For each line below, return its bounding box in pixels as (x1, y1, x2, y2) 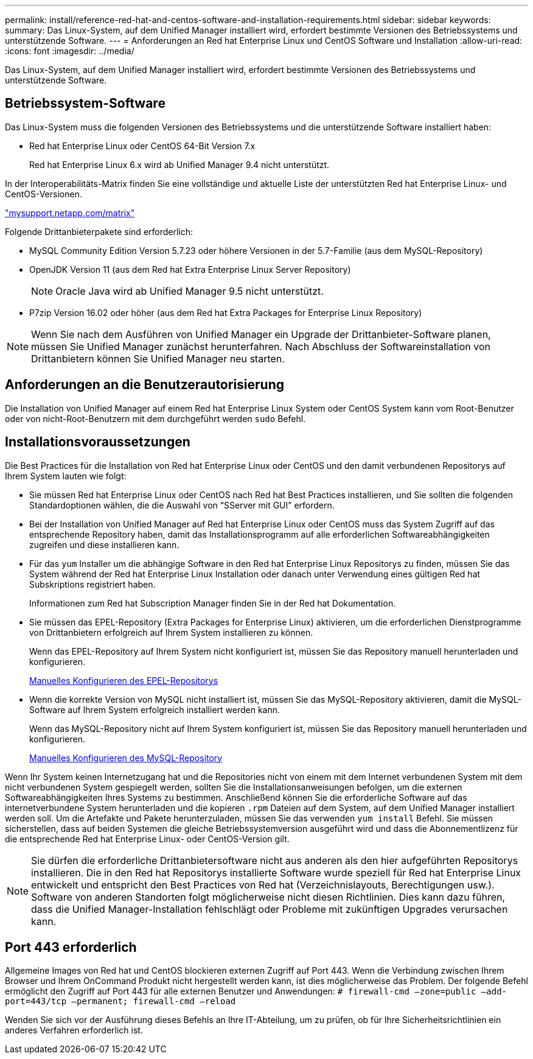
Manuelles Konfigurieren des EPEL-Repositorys (29, 675, 218, 686)
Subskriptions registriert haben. (29, 579, 156, 589)
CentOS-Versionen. (5, 188, 82, 199)
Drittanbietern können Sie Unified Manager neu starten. (31, 352, 285, 365)
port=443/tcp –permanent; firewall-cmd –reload (5, 996, 236, 1007)
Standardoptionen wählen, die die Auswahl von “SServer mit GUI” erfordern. (29, 499, 335, 510)
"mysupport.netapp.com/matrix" (5, 207, 135, 218)
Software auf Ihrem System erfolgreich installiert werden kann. (29, 704, 280, 715)
